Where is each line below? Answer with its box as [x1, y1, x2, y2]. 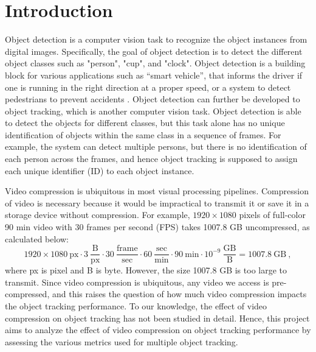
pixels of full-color [239, 208, 306, 221]
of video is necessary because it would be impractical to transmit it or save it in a [5, 196, 309, 209]
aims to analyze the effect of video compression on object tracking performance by [5, 323, 311, 336]
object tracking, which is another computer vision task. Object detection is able [5, 104, 301, 117]
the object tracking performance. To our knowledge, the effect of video [5, 300, 267, 312]
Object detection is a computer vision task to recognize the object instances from [5, 33, 307, 46]
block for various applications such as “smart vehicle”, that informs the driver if [5, 68, 303, 81]
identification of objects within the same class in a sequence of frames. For [5, 128, 281, 141]
